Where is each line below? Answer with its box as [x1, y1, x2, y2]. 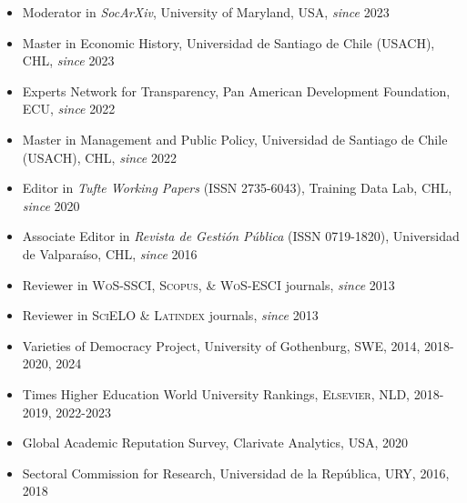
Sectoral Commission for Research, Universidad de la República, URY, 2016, [22, 463, 450, 482]
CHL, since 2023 [22, 51, 115, 70]
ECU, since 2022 [22, 99, 116, 118]
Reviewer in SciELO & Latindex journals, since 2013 [22, 306, 319, 325]
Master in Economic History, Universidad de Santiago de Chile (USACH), [22, 33, 435, 52]
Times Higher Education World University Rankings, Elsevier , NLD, [22, 384, 411, 403]
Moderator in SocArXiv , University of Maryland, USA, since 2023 [22, 3, 390, 21]
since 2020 [22, 196, 80, 215]
